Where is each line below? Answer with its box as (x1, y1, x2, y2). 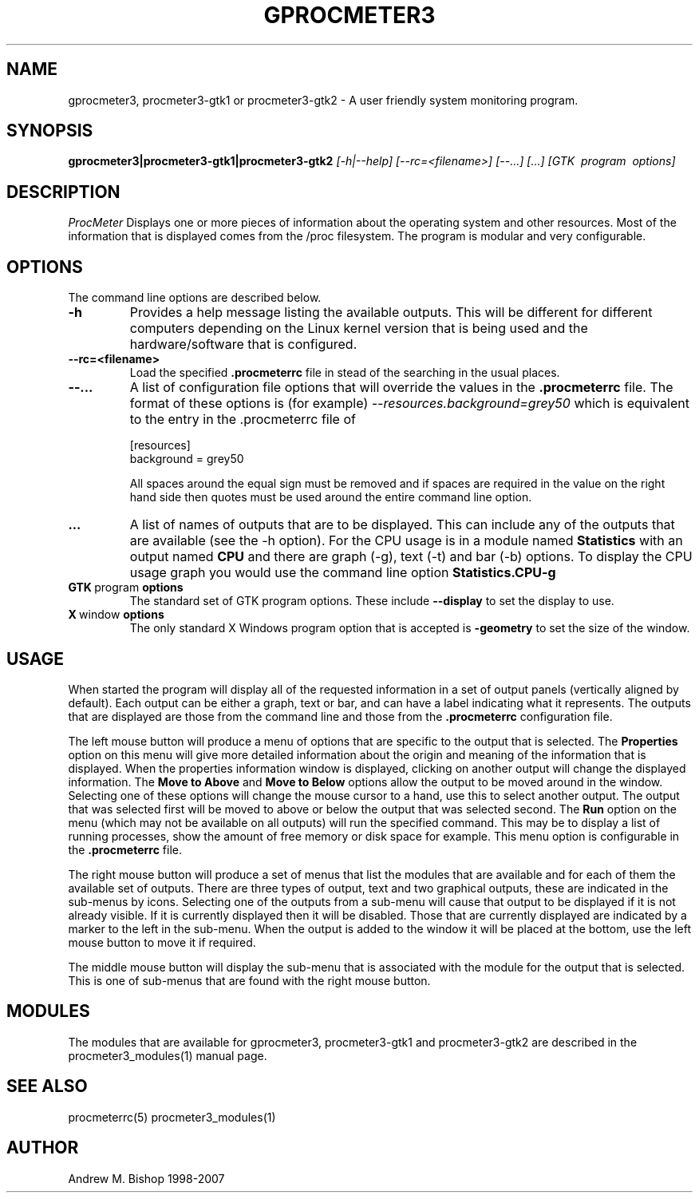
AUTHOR (6, 1138, 79, 1158)
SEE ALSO (6, 1076, 88, 1097)
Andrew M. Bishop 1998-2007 (68, 1171, 225, 1185)
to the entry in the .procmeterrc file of (129, 411, 356, 428)
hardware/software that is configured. (129, 336, 357, 353)
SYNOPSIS (6, 121, 93, 141)
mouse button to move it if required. (68, 935, 256, 949)
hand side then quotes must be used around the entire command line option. (129, 490, 532, 505)
